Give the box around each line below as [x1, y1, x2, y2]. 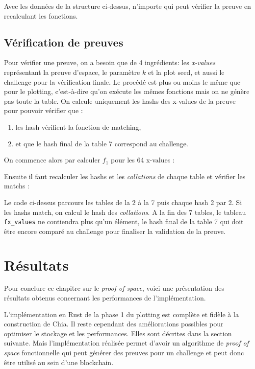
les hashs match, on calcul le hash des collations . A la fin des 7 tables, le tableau [4, 207, 246, 217]
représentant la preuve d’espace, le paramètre [4, 67, 140, 77]
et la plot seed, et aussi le [148, 67, 225, 77]
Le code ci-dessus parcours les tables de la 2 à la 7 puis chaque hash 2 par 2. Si [4, 197, 242, 207]
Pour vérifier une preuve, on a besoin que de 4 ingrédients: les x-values [4, 57, 215, 68]
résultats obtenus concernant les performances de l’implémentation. [4, 293, 206, 303]
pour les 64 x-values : [111, 155, 175, 165]
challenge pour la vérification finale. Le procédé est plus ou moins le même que [4, 76, 240, 87]
